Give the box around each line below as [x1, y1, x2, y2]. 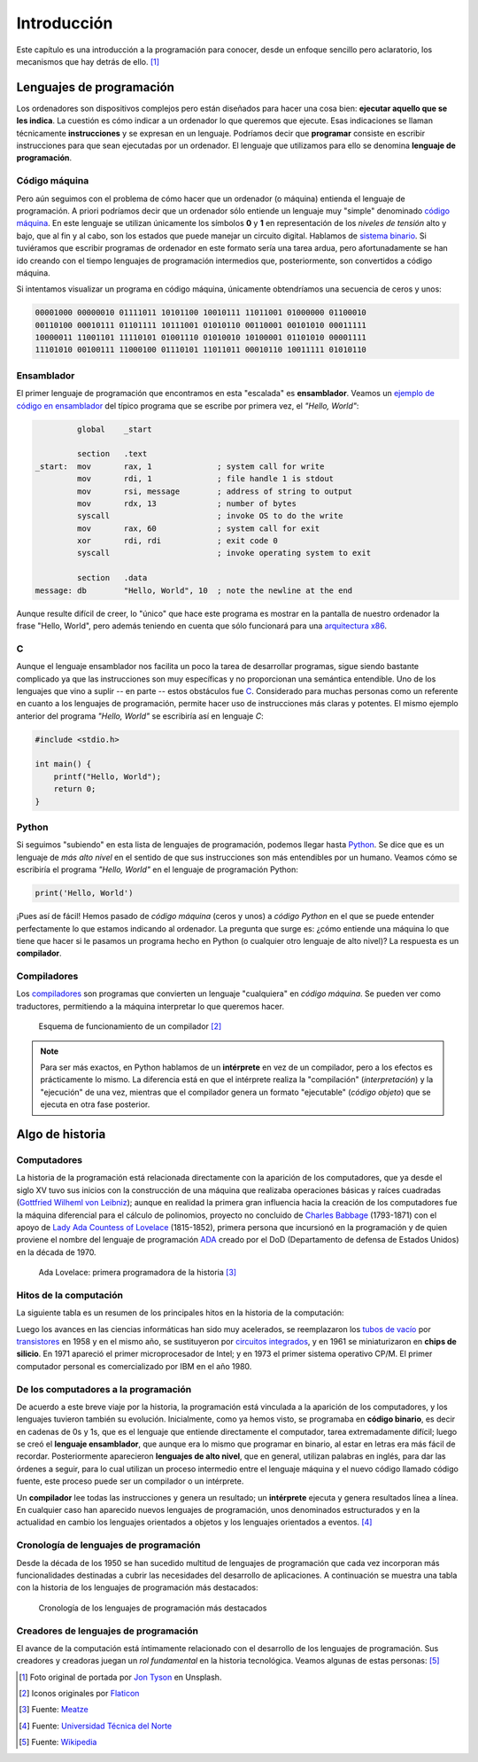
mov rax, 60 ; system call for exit [76, 523, 320, 534]
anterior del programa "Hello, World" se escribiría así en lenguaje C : [16, 710, 265, 721]
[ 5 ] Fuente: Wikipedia [19, 1737, 97, 1748]
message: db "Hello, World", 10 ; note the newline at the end [35, 585, 353, 596]
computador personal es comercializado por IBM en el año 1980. [16, 1360, 252, 1371]
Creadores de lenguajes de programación [16, 1625, 199, 1637]
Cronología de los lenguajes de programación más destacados [38, 1602, 267, 1613]
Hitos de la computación [16, 1289, 124, 1301]
